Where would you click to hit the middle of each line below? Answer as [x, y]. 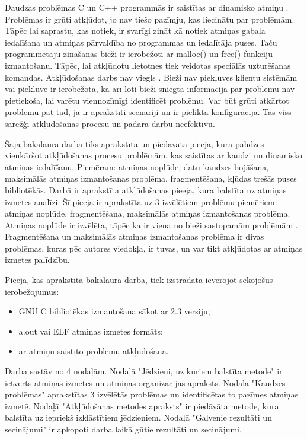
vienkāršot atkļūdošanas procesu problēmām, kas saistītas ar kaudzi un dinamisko [153, 155]
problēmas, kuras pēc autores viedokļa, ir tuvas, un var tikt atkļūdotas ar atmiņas [154, 248]
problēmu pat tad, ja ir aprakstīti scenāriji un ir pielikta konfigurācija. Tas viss [148, 112]
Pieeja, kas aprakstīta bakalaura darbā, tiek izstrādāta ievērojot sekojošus [139, 280]
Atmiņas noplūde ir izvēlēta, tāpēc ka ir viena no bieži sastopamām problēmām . [151, 225]
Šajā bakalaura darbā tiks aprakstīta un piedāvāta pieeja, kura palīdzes [135, 143]
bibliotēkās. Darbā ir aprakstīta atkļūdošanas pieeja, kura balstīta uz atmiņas [146, 190]
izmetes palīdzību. [37, 260]
